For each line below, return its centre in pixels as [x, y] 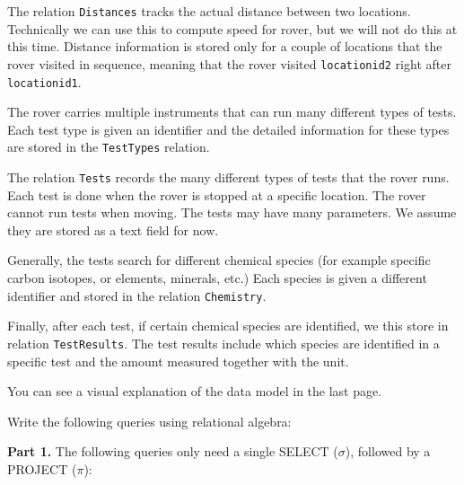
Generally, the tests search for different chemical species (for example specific [219, 260]
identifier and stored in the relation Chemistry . [137, 295]
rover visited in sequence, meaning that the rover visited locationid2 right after [229, 63]
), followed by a [388, 451]
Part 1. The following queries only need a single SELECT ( [173, 451]
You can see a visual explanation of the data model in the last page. [195, 391]
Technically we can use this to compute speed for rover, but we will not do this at [232, 28]
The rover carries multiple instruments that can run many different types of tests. [232, 112]
